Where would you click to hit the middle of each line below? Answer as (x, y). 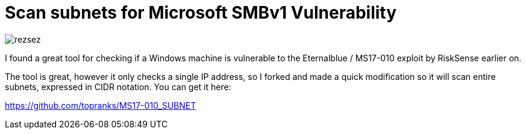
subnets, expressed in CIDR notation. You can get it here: (118, 87)
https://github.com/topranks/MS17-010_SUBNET (101, 105)
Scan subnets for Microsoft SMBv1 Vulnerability (201, 13)
